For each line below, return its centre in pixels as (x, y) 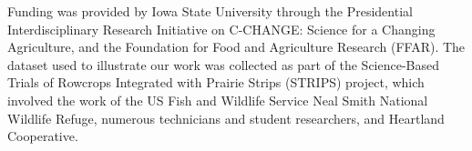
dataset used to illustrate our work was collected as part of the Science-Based (224, 64)
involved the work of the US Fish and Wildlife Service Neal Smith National (218, 100)
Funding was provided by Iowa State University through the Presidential (210, 11)
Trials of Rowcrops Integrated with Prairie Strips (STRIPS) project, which (216, 82)
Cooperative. (43, 136)
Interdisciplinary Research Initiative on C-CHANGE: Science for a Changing (221, 29)
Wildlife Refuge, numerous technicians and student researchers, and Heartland (226, 118)
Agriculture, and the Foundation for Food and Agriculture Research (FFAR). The (236, 47)
